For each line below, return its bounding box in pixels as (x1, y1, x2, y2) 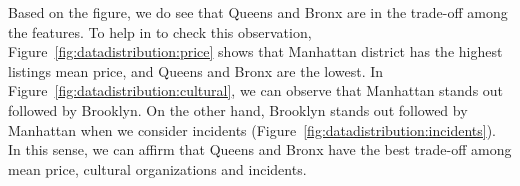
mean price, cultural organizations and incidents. (8, 158, 307, 179)
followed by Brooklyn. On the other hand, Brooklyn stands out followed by (8, 99, 468, 120)
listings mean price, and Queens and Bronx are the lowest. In (8, 60, 384, 81)
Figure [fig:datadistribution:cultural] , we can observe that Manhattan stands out (8, 80, 504, 101)
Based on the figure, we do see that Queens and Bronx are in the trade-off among (8, 2, 508, 22)
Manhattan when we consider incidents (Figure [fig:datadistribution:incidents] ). (8, 119, 496, 140)
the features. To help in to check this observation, (8, 21, 312, 42)
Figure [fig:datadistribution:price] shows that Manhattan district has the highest (8, 41, 503, 62)
